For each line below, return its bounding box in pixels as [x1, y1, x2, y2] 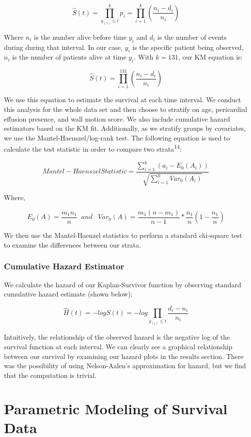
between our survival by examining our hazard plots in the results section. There [4, 351, 244, 361]
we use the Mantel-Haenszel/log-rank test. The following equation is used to [4, 132, 230, 142]
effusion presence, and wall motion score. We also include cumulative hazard [4, 113, 230, 124]
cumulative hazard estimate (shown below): [4, 289, 133, 299]
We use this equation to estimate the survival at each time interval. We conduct [4, 94, 241, 105]
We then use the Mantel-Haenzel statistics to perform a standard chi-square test [4, 230, 242, 240]
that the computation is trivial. [4, 370, 97, 380]
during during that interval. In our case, [4, 42, 123, 52]
